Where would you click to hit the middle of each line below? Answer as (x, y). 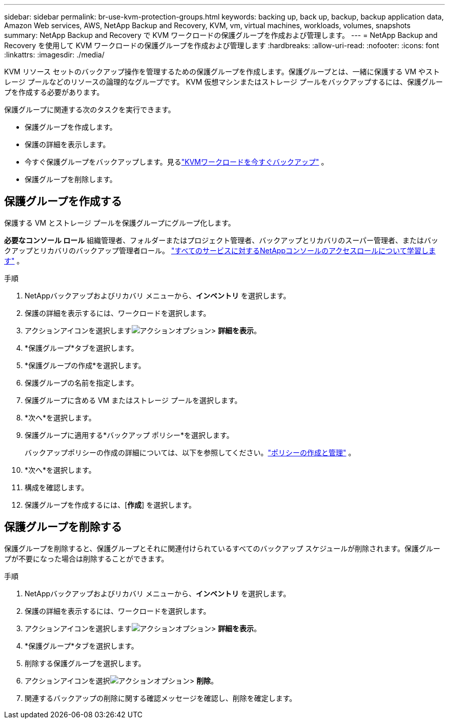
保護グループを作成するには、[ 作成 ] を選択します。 (110, 505)
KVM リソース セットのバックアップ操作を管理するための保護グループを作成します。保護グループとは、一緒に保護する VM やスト (222, 72)
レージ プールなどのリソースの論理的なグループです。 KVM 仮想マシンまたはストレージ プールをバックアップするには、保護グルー (223, 82)
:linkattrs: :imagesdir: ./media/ (54, 55)
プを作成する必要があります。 (54, 92)
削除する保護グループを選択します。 (85, 663)
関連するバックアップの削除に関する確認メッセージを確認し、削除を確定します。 (161, 698)
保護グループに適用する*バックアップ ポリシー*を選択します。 (129, 435)
